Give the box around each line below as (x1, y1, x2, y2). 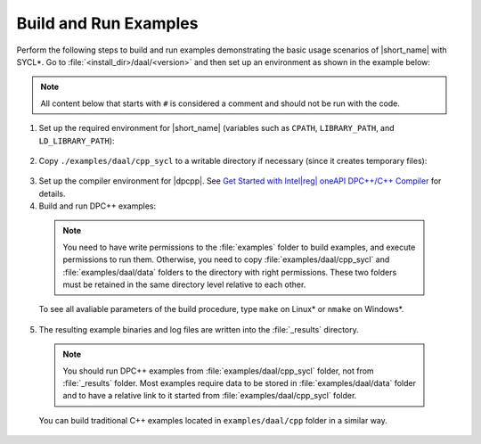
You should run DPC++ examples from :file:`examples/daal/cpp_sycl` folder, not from (62, 366, 374, 376)
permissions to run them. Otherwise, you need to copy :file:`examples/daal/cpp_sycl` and (62, 254, 390, 265)
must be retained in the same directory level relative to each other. (62, 279, 306, 290)
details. (38, 188, 66, 199)
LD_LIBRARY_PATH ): (38, 135, 115, 146)
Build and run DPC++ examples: (38, 201, 157, 211)
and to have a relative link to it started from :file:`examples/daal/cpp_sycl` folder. (62, 391, 357, 401)
